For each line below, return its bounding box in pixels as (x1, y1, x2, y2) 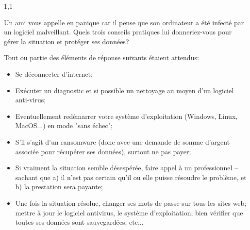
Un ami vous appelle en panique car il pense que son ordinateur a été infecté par (4, 17, 244, 27)
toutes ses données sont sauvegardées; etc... (15, 217, 144, 227)
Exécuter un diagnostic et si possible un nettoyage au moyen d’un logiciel (15, 85, 234, 95)
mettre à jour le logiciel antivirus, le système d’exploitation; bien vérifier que (15, 207, 243, 217)
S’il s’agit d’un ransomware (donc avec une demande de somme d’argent (15, 136, 230, 147)
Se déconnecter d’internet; (15, 68, 93, 79)
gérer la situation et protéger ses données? (4, 36, 129, 46)
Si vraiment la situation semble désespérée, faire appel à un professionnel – (15, 163, 238, 173)
